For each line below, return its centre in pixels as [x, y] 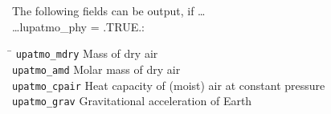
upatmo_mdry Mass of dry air [87, 53]
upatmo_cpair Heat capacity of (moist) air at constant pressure [169, 85]
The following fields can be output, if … [109, 10]
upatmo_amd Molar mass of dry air [96, 69]
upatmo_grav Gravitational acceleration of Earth [132, 101]
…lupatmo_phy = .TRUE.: [78, 26]
